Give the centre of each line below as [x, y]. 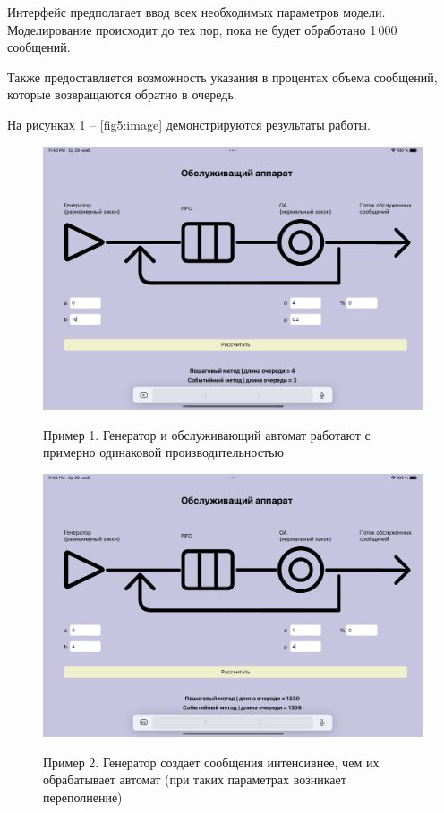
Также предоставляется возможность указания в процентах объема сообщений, [222, 76]
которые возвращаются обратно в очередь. [122, 94]
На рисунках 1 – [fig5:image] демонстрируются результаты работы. [189, 124]
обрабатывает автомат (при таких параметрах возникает [195, 779]
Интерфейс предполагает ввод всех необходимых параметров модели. [196, 12]
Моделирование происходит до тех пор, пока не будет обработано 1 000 [202, 29]
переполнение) [83, 796]
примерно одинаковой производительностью [163, 452]
